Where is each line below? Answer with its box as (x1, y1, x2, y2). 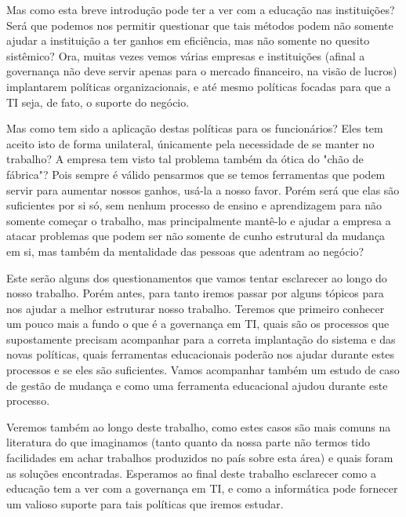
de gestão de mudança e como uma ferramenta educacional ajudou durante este (6, 377, 388, 393)
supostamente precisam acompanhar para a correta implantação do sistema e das (6, 330, 396, 347)
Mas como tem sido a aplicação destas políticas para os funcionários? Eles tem (6, 120, 383, 137)
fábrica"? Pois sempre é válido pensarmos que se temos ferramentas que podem (6, 166, 386, 182)
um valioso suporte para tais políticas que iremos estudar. (6, 495, 284, 512)
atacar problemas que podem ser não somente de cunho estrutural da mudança (6, 228, 386, 244)
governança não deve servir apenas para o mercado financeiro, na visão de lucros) (6, 63, 397, 79)
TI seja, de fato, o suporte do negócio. (6, 93, 190, 110)
